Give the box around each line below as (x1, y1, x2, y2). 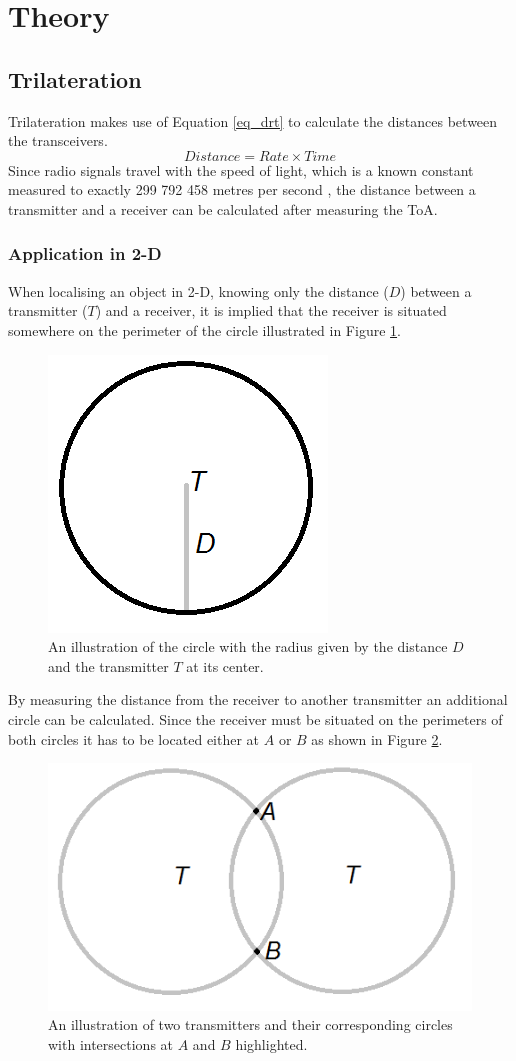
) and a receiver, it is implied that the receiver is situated (95, 300, 447, 321)
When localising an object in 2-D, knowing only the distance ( (8, 280, 389, 301)
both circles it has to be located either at (8, 728, 260, 749)
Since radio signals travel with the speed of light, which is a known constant (8, 159, 474, 180)
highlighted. (235, 1033, 308, 1054)
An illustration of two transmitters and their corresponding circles (48, 1014, 453, 1035)
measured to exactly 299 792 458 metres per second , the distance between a (8, 179, 476, 200)
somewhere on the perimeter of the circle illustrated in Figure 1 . (8, 319, 401, 340)
